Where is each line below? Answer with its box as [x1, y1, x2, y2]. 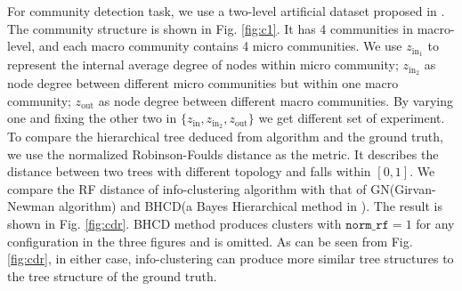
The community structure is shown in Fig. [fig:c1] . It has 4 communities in [7, 19, 414, 37]
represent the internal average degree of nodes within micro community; [7, 55, 399, 74]
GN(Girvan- [370, 179, 436, 198]
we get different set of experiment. [258, 109, 445, 127]
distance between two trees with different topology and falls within [7, 162, 371, 181]
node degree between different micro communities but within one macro [7, 73, 399, 92]
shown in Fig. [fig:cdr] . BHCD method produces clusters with [7, 214, 342, 232]
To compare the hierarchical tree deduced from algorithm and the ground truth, [7, 126, 443, 145]
